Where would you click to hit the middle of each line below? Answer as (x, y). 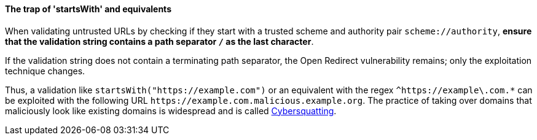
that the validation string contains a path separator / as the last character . (159, 41)
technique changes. (45, 71)
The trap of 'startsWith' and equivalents (88, 9)
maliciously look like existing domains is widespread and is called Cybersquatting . (171, 111)
